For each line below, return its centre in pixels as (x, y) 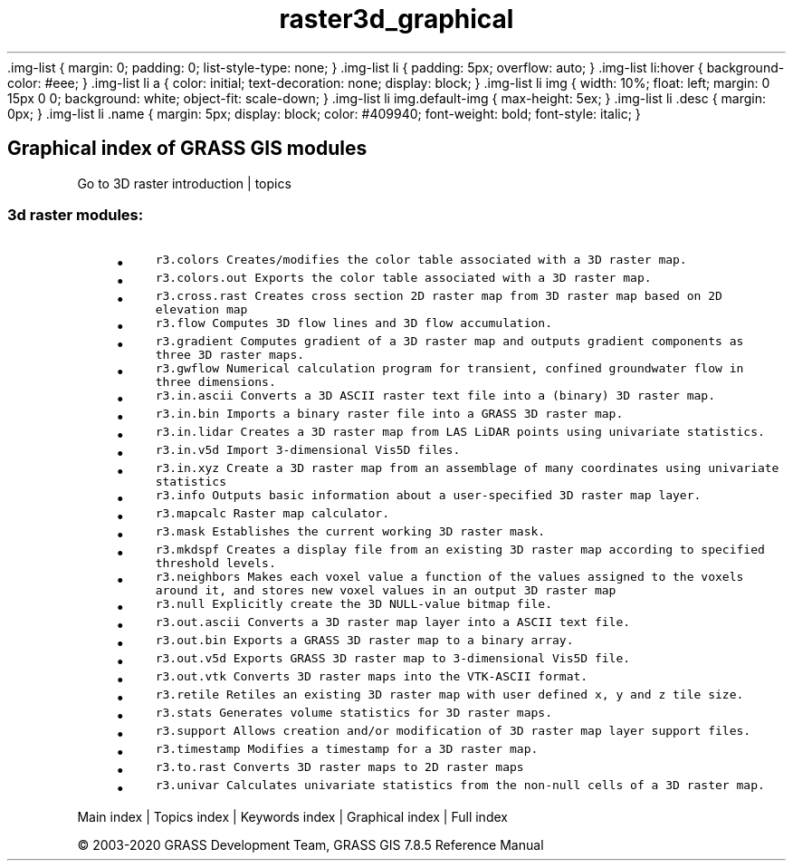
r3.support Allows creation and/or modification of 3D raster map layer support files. (453, 731)
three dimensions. (215, 382)
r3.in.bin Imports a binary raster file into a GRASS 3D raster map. (389, 414)
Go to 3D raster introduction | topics (184, 183)
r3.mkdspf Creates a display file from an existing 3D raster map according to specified (460, 550)
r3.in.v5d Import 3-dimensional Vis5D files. (308, 450)
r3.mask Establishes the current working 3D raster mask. (350, 532)
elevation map (201, 310)
